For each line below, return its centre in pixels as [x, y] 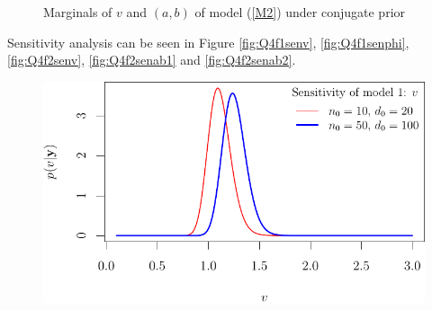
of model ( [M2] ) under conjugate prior [300, 12]
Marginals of [78, 12]
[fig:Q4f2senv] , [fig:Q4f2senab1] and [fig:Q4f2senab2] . [152, 60]
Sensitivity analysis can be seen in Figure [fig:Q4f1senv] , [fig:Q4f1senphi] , [208, 42]
